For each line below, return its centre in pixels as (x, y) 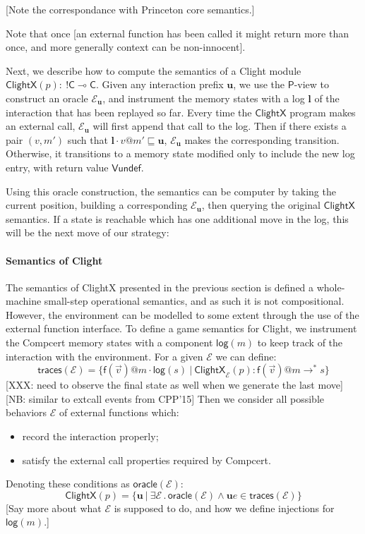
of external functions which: (119, 412)
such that (88, 139)
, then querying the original (261, 205)
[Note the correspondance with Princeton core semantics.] (130, 9)
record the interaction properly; (90, 436)
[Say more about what (54, 508)
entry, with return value (57, 167)
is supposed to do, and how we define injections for (224, 508)
